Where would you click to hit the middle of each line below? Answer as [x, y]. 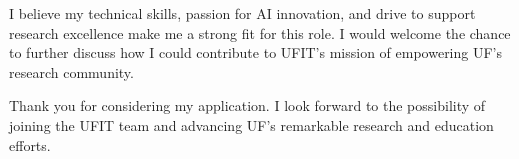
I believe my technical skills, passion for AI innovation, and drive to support [242, 13]
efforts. [30, 144]
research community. [71, 71]
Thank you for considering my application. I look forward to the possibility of [247, 105]
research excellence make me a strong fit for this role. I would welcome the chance [260, 32]
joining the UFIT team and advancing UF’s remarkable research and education [251, 124]
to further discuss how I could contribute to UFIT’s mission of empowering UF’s [256, 52]
